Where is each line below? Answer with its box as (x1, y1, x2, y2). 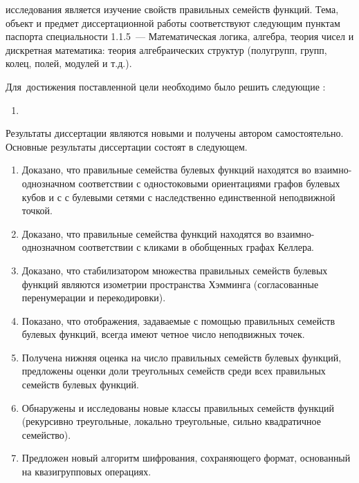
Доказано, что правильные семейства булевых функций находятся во (21, 162, 311, 177)
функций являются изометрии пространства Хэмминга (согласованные (21, 276, 319, 291)
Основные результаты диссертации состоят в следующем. (6, 139, 248, 153)
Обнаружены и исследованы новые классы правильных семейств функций (21, 400, 334, 415)
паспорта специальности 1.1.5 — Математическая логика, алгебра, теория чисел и (6, 29, 354, 44)
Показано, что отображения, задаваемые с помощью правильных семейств (21, 313, 335, 328)
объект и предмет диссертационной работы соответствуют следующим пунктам (6, 15, 340, 30)
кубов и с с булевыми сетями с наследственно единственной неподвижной (21, 189, 335, 204)
